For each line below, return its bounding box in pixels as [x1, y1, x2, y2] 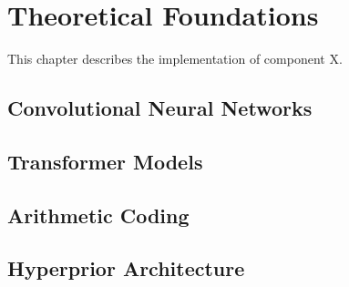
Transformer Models [7, 147, 203, 175]
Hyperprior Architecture [7, 254, 245, 282]
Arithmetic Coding [7, 200, 190, 229]
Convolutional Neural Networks [7, 94, 313, 122]
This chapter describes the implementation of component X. [7, 49, 343, 68]
